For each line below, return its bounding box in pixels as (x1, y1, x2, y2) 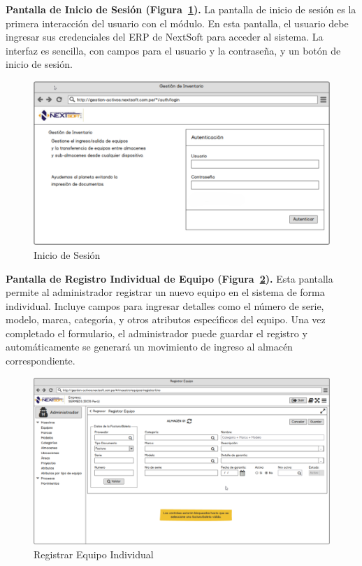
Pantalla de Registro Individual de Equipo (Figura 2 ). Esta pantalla (6, 271, 333, 285)
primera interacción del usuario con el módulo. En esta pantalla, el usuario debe (6, 15, 349, 30)
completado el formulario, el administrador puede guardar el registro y (6, 325, 307, 340)
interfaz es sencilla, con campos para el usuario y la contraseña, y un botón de (6, 43, 341, 57)
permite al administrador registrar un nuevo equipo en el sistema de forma (6, 285, 325, 299)
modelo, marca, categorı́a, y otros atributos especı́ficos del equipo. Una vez (6, 312, 326, 327)
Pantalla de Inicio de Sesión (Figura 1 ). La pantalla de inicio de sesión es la (6, 2, 356, 16)
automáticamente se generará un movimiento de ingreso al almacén (6, 339, 293, 354)
